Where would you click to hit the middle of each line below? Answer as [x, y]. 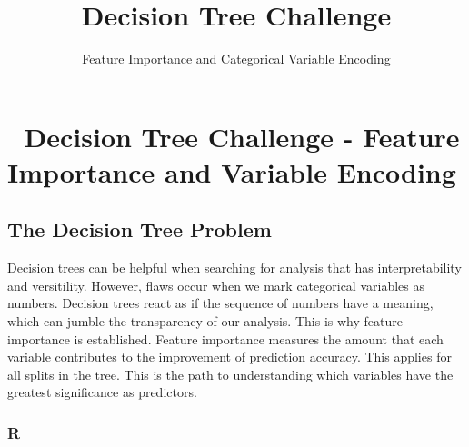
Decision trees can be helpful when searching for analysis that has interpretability [234, 268]
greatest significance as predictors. [102, 392]
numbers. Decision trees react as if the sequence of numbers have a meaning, [220, 303]
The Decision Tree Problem [140, 229]
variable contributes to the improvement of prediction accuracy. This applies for [230, 357]
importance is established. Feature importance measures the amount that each [225, 338]
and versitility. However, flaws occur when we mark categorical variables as [216, 285]
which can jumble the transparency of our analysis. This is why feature [205, 321]
